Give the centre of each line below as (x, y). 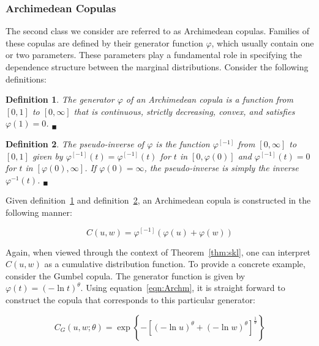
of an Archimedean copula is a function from (209, 99)
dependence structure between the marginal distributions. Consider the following (157, 67)
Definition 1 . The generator (60, 99)
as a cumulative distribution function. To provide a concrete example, (175, 264)
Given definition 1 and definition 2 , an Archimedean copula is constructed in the (158, 200)
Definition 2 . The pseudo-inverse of (75, 143)
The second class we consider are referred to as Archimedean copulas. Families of (157, 31)
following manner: (39, 212)
